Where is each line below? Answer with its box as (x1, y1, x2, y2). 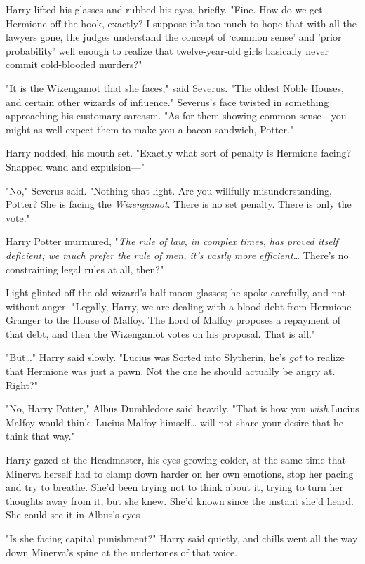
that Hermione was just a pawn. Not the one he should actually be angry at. (6, 364, 336, 379)
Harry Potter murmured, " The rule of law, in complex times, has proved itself (6, 234, 338, 249)
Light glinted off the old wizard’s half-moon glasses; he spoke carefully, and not (6, 285, 346, 300)
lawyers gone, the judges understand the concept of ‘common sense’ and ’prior (6, 29, 342, 44)
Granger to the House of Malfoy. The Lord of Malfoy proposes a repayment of (6, 313, 341, 327)
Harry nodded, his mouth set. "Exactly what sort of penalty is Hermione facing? (6, 145, 352, 160)
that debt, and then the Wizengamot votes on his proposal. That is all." (6, 326, 316, 341)
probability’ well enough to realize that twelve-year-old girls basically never (6, 43, 329, 58)
